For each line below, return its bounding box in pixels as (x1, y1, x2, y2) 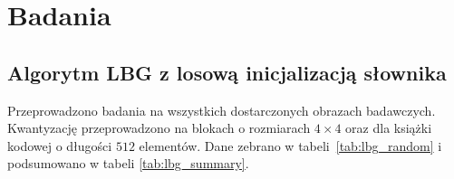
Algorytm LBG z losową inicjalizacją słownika (7, 58, 447, 86)
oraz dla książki (345, 118, 432, 137)
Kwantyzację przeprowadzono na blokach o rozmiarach (7, 118, 311, 137)
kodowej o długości (7, 136, 112, 155)
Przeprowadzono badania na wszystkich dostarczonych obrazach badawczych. (7, 100, 436, 119)
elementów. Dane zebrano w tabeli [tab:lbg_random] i (139, 136, 442, 155)
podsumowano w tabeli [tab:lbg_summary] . (7, 154, 249, 173)
